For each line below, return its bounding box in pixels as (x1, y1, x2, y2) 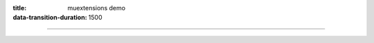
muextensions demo (67, 4, 126, 12)
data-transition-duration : (12, 14, 87, 22)
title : (12, 4, 27, 12)
